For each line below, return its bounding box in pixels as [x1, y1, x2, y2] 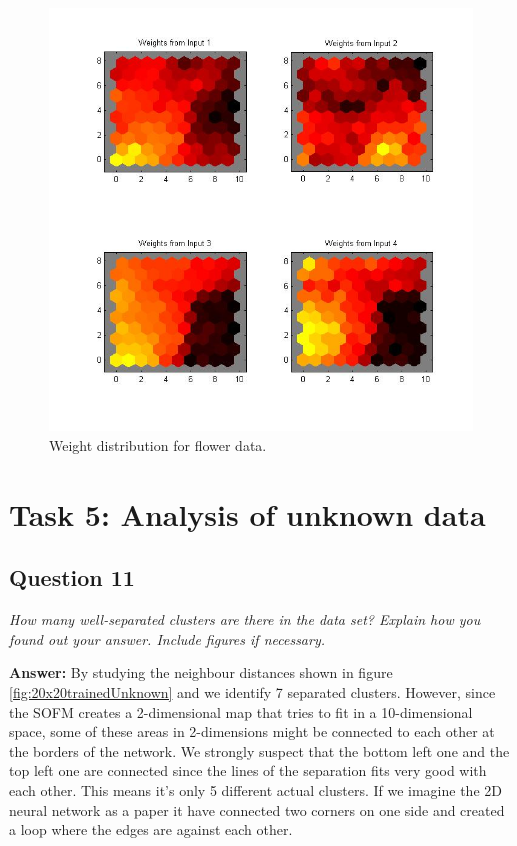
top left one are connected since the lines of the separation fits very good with [9, 760, 487, 781]
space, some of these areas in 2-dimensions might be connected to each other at [9, 721, 495, 742]
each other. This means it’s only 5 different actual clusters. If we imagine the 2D [9, 779, 502, 800]
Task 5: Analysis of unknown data [9, 493, 486, 534]
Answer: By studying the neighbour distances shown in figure [9, 662, 393, 683]
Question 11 [9, 562, 135, 593]
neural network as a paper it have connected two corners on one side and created [9, 799, 505, 820]
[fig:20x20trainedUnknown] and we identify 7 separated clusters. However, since [9, 681, 496, 702]
